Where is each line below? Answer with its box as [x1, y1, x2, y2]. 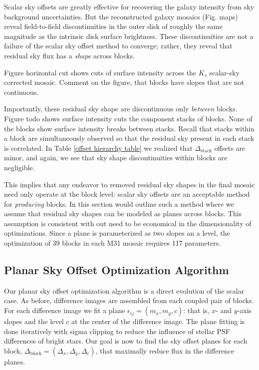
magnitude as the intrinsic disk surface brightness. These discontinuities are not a [4, 30, 254, 41]
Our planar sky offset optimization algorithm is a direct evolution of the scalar [4, 285, 245, 296]
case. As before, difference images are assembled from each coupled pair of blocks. [4, 295, 254, 306]
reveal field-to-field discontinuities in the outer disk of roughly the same [4, 21, 223, 31]
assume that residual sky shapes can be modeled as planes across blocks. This [4, 208, 242, 219]
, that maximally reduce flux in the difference [95, 345, 235, 356]
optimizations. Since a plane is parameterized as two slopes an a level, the [4, 228, 230, 238]
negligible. [4, 162, 35, 172]
